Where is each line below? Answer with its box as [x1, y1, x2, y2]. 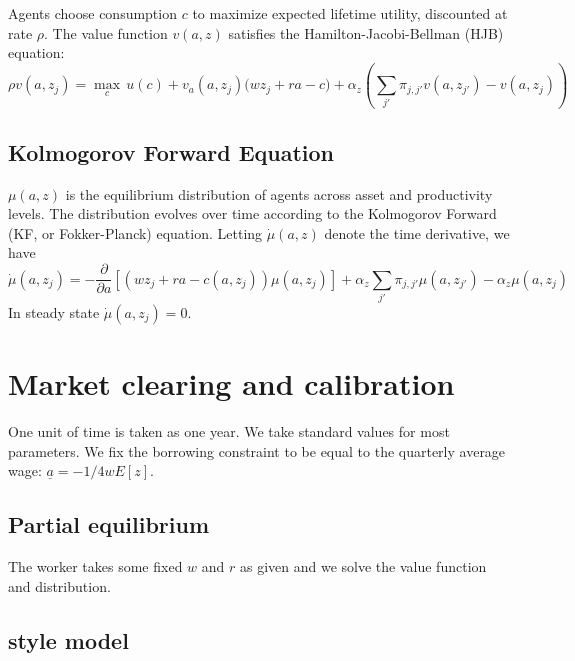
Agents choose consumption [8, 3, 177, 23]
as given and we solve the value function [240, 555, 487, 576]
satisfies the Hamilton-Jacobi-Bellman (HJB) [228, 22, 504, 43]
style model [8, 624, 129, 655]
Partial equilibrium [8, 509, 210, 540]
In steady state [8, 301, 100, 322]
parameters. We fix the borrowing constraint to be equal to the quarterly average [8, 440, 506, 461]
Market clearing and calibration [8, 363, 455, 404]
